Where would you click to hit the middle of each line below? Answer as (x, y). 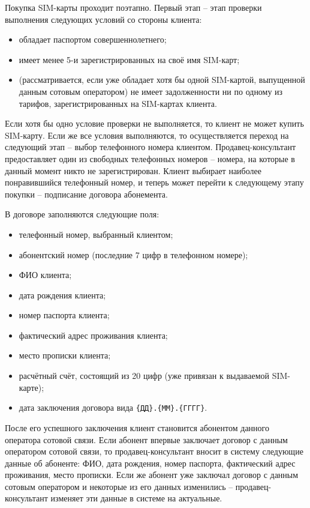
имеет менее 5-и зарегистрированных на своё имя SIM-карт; (129, 59)
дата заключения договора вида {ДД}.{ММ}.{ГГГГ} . (113, 407)
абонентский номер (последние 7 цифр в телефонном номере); (133, 254)
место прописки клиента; (65, 355)
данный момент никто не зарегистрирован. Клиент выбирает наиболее (133, 170)
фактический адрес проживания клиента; (93, 335)
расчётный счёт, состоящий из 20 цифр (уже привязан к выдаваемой (144, 376)
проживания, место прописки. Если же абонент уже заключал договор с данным (152, 475)
